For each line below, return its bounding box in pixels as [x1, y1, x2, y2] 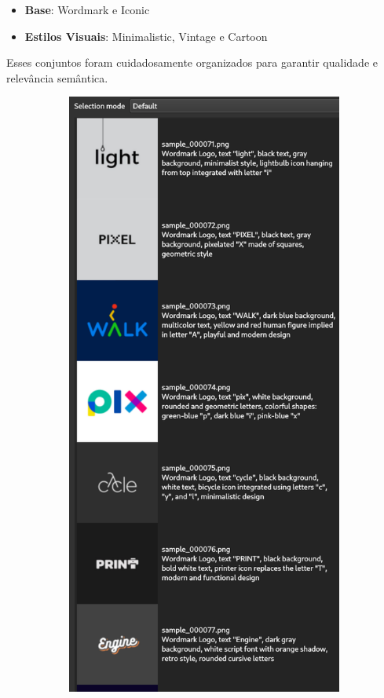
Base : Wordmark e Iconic [24, 2, 150, 17]
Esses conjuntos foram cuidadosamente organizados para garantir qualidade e [6, 54, 378, 71]
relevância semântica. [6, 69, 108, 86]
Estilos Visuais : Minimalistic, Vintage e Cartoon [24, 27, 268, 44]
